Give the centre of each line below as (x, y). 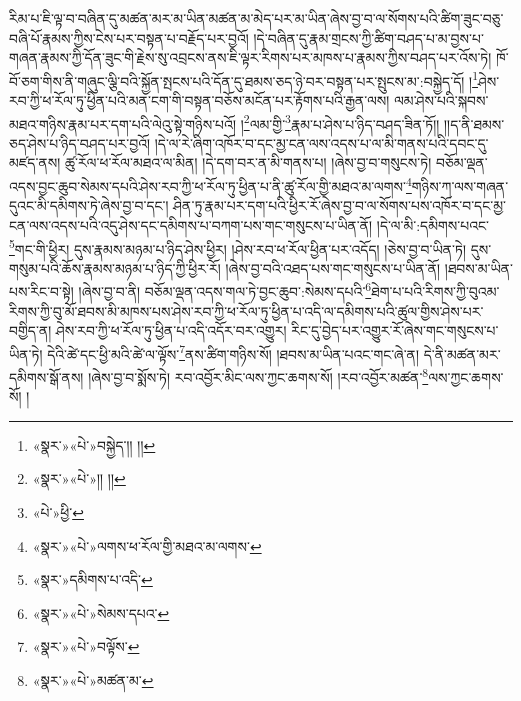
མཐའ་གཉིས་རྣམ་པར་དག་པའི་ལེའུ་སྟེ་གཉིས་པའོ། (123, 123)
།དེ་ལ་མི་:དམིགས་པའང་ (433, 224)
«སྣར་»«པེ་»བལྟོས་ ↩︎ (86, 646)
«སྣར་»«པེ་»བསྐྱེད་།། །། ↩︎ (94, 444)
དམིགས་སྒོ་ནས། (46, 376)
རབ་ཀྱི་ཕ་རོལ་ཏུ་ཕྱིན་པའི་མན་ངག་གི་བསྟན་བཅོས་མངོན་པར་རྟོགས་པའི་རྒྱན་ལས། (199, 100)
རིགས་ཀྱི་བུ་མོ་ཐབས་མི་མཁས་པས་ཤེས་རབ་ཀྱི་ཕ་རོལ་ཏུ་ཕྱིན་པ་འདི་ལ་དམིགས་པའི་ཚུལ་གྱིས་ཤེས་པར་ (246, 310)
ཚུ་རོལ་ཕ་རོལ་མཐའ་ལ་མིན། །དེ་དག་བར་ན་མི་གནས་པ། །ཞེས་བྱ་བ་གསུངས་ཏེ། (248, 162)
